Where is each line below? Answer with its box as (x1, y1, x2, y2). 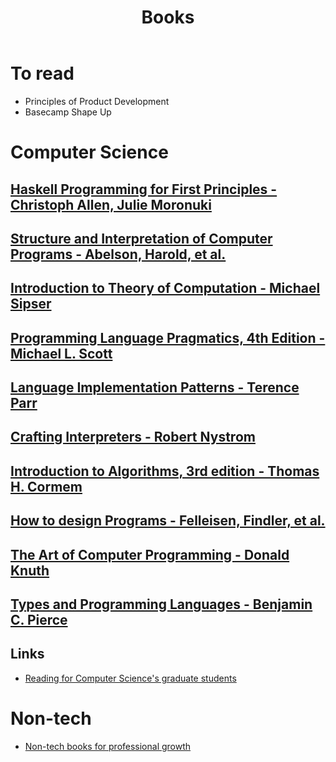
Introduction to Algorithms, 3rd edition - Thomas (10, 462, 320, 480)
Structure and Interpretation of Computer (10, 230, 273, 247)
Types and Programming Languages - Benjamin (10, 596, 313, 613)
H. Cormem (10, 478, 83, 495)
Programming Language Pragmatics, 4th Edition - (10, 329, 326, 346)
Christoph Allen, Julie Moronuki (10, 196, 212, 213)
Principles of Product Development (24, 95, 170, 107)
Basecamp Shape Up (24, 106, 112, 118)
